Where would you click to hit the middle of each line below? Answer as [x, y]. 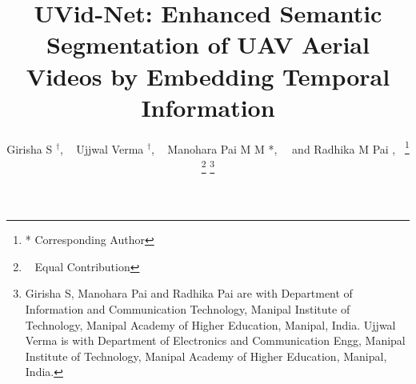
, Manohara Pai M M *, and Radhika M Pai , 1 [280, 147]
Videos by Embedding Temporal [208, 76]
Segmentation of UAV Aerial [208, 44]
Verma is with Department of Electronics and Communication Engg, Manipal [215, 340]
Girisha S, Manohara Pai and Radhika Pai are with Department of [189, 293]
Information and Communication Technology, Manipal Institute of [188, 308]
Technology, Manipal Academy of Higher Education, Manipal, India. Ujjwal [210, 324]
